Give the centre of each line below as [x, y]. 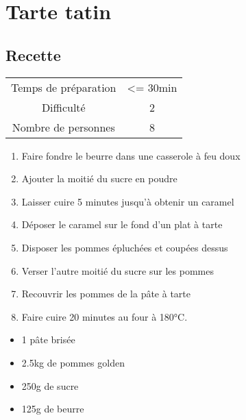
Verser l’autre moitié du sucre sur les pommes [118, 270]
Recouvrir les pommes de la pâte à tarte [106, 294]
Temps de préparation [64, 87]
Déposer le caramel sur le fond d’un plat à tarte [122, 224]
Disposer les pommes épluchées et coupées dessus [125, 247]
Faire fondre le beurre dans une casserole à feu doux [131, 155]
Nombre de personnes [63, 127]
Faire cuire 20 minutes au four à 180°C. [104, 316]
